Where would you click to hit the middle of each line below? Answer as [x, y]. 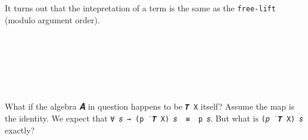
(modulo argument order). [52, 19]
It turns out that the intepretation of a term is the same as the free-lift [140, 8]
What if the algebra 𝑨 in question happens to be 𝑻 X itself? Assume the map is [150, 106]
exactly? [20, 130]
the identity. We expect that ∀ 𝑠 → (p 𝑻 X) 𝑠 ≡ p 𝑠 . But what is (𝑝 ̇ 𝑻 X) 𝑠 [154, 118]
